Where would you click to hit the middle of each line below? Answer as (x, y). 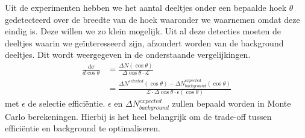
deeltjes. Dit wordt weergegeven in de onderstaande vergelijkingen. (128, 55)
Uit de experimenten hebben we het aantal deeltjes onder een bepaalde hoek (146, 7)
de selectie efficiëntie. (67, 103)
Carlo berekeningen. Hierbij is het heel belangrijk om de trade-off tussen (138, 116)
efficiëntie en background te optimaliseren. (83, 128)
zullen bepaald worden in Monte (231, 103)
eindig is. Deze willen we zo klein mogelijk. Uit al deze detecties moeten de (143, 31)
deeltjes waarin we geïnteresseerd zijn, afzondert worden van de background (144, 42)
